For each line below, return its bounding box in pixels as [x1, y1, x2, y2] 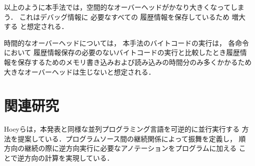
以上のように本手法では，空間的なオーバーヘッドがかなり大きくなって [4, 2, 231, 12]
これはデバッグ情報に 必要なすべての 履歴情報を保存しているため [19, 11, 229, 22]
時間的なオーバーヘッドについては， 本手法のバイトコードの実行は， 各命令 [4, 37, 249, 48]
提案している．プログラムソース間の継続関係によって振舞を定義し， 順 [17, 133, 246, 143]
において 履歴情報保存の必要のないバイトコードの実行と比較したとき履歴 [4, 47, 240, 57]
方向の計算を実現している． [24, 153, 114, 163]
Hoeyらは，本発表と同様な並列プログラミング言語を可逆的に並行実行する [4, 124, 240, 134]
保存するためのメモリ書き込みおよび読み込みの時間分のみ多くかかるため [17, 56, 252, 67]
